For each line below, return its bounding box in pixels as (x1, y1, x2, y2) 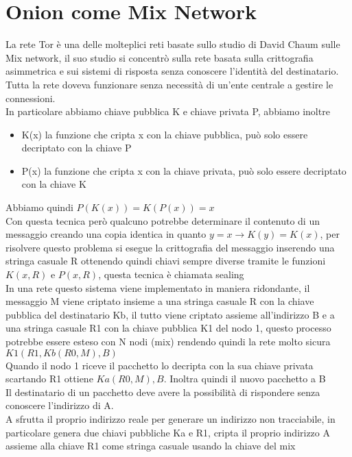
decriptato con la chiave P (21, 140, 132, 155)
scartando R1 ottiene (5, 371, 93, 386)
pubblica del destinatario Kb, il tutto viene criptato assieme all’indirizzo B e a (5, 307, 335, 321)
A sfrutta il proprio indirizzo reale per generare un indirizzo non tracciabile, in (5, 411, 336, 425)
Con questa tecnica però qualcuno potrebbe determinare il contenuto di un (5, 213, 320, 227)
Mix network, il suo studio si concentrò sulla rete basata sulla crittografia (5, 50, 314, 64)
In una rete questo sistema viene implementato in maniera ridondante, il (5, 280, 310, 295)
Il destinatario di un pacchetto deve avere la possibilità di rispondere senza (5, 384, 320, 399)
